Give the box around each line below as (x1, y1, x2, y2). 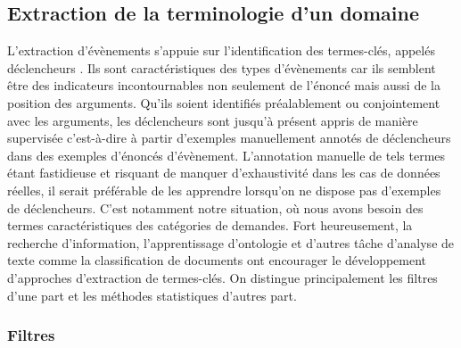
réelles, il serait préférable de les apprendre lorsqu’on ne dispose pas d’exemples (7, 180, 441, 199)
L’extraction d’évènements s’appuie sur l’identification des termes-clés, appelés (7, 41, 435, 60)
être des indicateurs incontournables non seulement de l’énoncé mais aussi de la (7, 76, 440, 95)
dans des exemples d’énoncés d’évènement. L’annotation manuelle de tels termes (7, 145, 446, 164)
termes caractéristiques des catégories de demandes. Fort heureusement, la (7, 216, 413, 235)
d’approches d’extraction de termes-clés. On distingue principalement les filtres (7, 268, 438, 286)
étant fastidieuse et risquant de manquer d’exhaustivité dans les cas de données (7, 163, 440, 182)
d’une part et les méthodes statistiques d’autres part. (7, 286, 297, 304)
